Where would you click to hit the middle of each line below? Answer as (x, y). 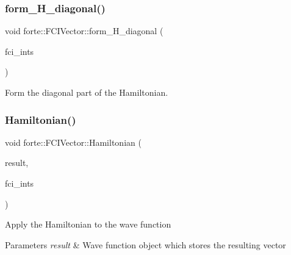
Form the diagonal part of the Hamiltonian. (87, 92)
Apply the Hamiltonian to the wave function (88, 224)
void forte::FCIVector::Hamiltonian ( (73, 142)
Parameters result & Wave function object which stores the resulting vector (145, 244)
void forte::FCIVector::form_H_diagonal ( (84, 31)
